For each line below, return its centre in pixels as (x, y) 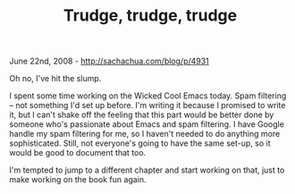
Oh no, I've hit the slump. (55, 79)
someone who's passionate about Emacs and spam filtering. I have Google (147, 124)
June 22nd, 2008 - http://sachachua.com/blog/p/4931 (110, 61)
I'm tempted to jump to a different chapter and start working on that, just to (147, 170)
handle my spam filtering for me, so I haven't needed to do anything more (145, 134)
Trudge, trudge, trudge (150, 16)
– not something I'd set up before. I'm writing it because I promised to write (147, 105)
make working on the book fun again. (78, 180)
